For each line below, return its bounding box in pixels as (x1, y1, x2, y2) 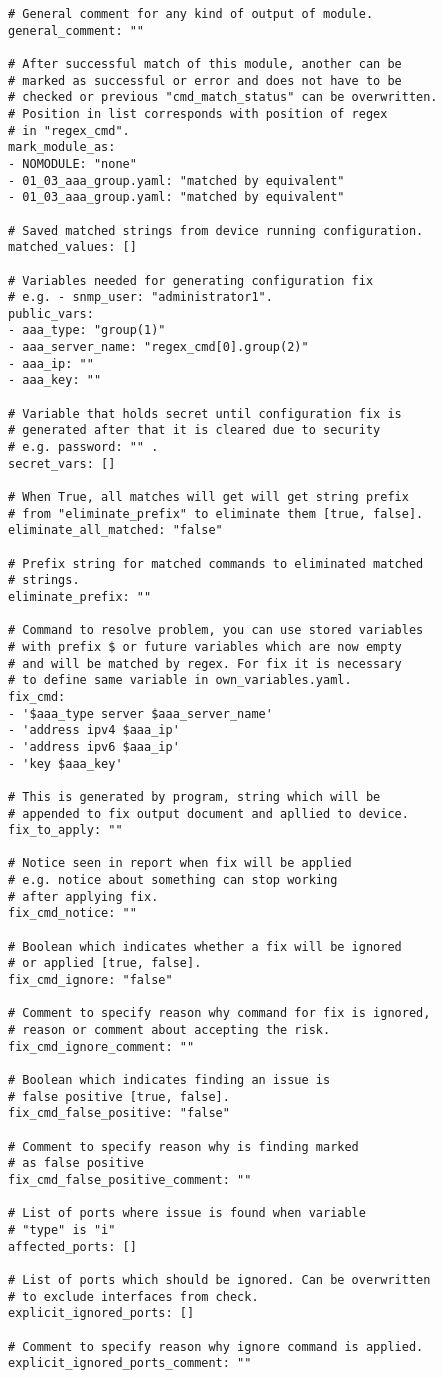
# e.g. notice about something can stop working (8, 873, 338, 888)
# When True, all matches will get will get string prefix (8, 490, 409, 505)
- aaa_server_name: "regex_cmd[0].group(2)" (8, 340, 309, 355)
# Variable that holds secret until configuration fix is (8, 406, 402, 421)
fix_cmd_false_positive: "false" (8, 1106, 230, 1121)
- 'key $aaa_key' (8, 756, 123, 771)
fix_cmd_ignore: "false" (8, 973, 173, 988)
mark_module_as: (8, 140, 116, 155)
